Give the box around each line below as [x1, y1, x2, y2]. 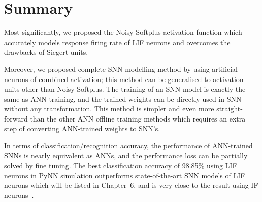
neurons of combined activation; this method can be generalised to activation [4, 73, 244, 84]
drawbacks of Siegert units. [4, 47, 88, 57]
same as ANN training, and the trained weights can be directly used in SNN [4, 93, 242, 104]
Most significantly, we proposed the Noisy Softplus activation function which [4, 27, 242, 37]
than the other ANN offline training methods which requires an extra [30, 113, 246, 124]
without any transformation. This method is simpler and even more [4, 103, 214, 114]
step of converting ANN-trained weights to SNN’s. [4, 123, 160, 134]
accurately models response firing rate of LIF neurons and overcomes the [4, 36, 231, 47]
